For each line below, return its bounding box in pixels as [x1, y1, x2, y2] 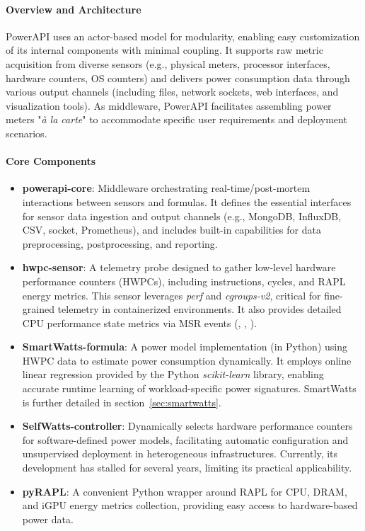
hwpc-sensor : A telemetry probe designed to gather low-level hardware [22, 260, 336, 275]
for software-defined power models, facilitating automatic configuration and [22, 432, 349, 447]
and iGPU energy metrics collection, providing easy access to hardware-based [22, 498, 358, 513]
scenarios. [6, 125, 47, 140]
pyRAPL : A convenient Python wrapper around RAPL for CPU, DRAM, [22, 484, 347, 498]
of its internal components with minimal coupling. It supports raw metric [6, 42, 323, 57]
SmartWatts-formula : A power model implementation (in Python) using [22, 339, 347, 354]
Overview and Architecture [6, 1, 141, 16]
